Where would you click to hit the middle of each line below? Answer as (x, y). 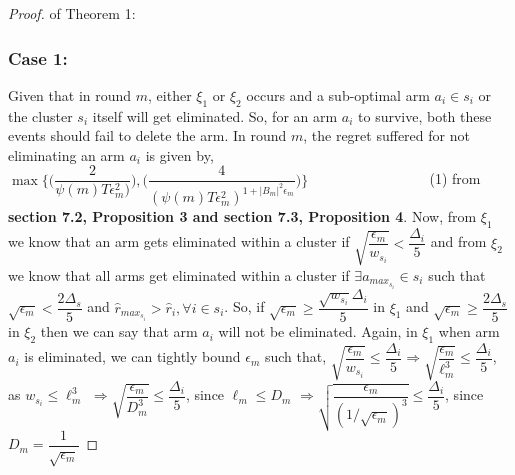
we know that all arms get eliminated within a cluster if (179, 274)
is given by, (179, 154)
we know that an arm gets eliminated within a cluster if (179, 241)
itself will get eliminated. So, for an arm (215, 115)
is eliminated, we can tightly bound (132, 356)
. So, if (244, 306)
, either (170, 94)
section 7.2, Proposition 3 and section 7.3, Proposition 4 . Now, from (242, 216)
